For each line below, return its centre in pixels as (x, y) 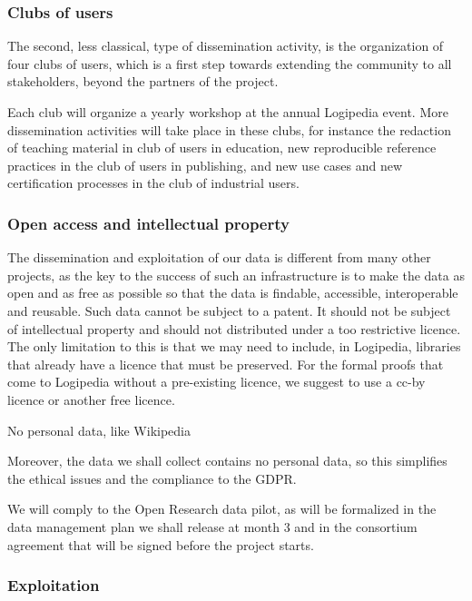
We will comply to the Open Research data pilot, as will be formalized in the (222, 509)
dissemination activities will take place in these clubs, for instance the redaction (229, 129)
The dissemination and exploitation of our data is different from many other (219, 257)
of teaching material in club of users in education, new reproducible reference (222, 148)
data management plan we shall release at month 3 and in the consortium (212, 526)
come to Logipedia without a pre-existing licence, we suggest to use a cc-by (216, 382)
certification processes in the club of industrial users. (153, 183)
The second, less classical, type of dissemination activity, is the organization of (226, 46)
